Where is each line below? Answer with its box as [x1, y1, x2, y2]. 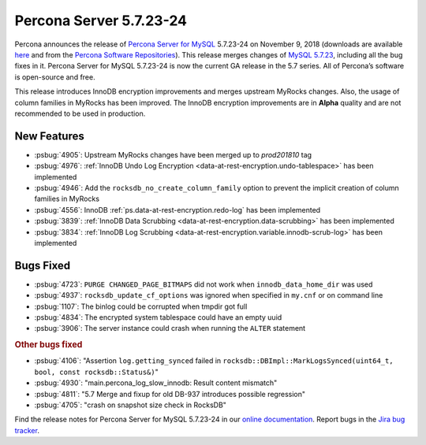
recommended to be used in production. [14, 109, 146, 118]
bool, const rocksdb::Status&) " [34, 367, 159, 376]
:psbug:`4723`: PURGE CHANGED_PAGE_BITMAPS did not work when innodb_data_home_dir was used [34, 280, 373, 289]
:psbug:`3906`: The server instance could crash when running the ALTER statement [34, 324, 306, 333]
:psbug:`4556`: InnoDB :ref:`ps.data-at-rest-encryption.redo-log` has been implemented [34, 205, 321, 214]
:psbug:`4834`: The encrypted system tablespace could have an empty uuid [34, 313, 282, 322]
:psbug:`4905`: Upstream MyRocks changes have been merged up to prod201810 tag [34, 150, 312, 159]
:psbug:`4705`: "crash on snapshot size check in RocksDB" [34, 400, 226, 410]
